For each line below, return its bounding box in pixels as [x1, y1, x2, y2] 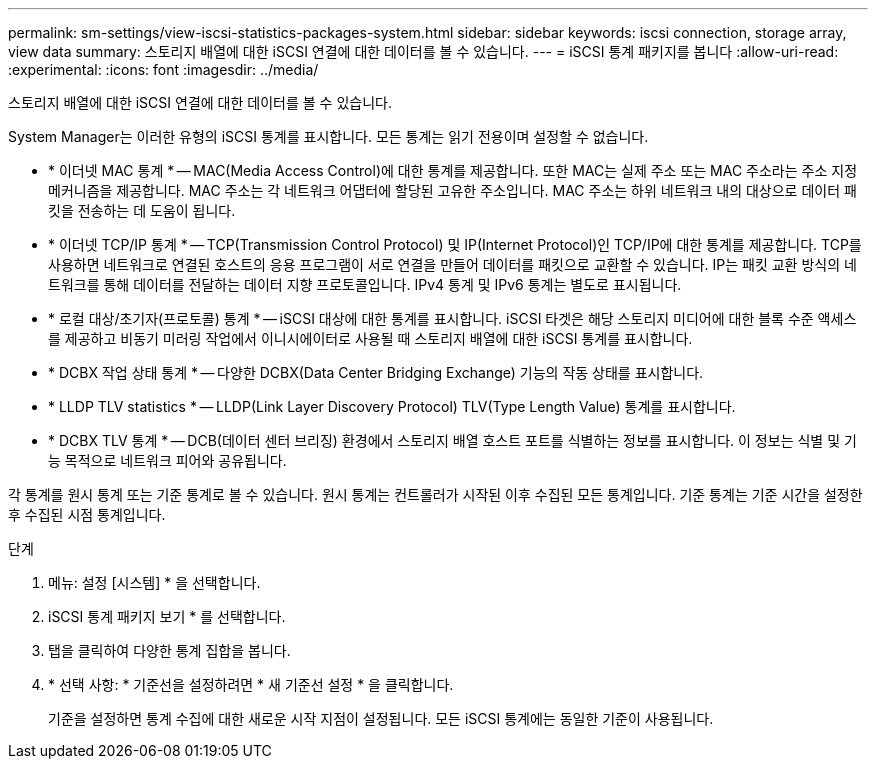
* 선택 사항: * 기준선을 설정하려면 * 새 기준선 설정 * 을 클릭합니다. [48, 676, 454, 693]
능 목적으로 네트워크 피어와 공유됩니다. [48, 452, 287, 469]
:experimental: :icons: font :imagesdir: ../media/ [8, 61, 319, 78]
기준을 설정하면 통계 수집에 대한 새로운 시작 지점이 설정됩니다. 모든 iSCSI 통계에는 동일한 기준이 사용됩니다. [48, 710, 714, 727]
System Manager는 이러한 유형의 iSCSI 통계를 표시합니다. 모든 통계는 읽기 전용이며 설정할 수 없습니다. [8, 128, 649, 145]
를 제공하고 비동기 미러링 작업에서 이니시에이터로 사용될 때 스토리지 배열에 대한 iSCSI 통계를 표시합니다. [48, 330, 693, 347]
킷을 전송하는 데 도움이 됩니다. [48, 202, 236, 219]
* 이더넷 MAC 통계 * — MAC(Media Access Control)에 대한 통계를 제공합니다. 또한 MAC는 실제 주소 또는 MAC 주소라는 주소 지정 [48, 162, 858, 179]
